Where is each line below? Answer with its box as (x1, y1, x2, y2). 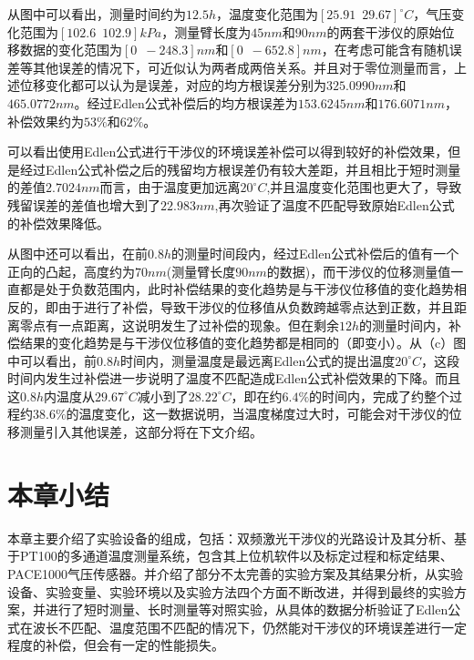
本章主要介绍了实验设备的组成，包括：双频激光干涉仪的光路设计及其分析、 (7, 528, 454, 547)
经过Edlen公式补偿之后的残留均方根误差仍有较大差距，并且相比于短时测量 (19, 159, 461, 178)
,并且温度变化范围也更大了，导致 (266, 178, 462, 197)
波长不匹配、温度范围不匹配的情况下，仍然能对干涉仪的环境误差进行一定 (32, 617, 467, 636)
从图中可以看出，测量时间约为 (7, 5, 186, 23)
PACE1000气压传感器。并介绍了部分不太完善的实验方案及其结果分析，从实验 (7, 564, 464, 583)
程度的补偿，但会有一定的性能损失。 (7, 635, 224, 655)
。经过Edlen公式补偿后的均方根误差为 (74, 93, 298, 112)
